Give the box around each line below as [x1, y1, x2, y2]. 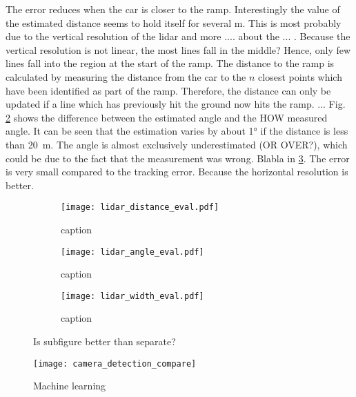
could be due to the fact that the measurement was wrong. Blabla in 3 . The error [6, 151, 350, 165]
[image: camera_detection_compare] [33, 358, 197, 369]
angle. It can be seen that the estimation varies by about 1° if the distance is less [6, 124, 348, 138]
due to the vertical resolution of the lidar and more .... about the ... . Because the [6, 29, 350, 43]
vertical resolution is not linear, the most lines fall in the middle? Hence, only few [6, 42, 351, 57]
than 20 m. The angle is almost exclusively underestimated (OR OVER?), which [6, 137, 348, 151]
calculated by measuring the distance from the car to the [6, 69, 246, 84]
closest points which [258, 69, 342, 84]
